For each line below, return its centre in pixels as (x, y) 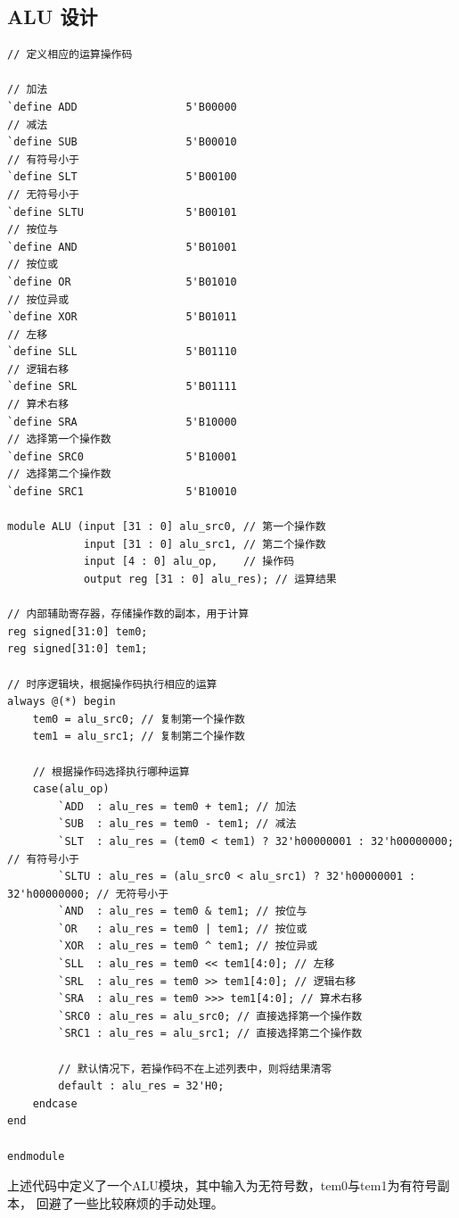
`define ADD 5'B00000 (122, 107)
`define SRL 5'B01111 (122, 387)
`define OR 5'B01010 (122, 282)
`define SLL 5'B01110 (122, 352)
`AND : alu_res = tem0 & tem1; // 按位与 (183, 911)
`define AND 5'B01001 (122, 247)
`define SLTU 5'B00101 (122, 212)
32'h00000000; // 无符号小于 (88, 894)
